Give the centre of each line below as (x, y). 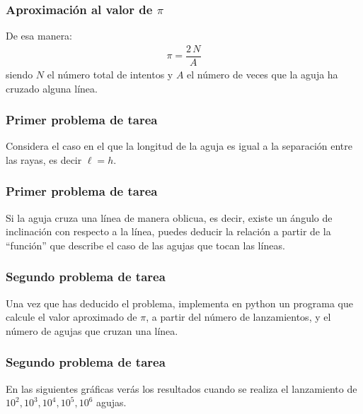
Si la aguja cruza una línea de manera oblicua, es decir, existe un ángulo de (169, 217)
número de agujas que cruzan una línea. (92, 330)
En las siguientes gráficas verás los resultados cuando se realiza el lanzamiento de (181, 388)
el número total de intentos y (110, 74)
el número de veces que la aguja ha (263, 74)
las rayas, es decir (44, 159)
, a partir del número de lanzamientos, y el (238, 317)
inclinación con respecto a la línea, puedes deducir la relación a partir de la (168, 231)
